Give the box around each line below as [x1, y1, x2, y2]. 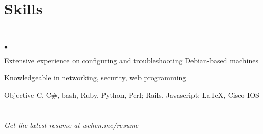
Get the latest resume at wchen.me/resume [4, 119, 139, 130]
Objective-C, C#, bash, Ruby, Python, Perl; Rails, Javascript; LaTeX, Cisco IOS [4, 89, 259, 100]
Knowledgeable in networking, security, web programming [4, 72, 186, 83]
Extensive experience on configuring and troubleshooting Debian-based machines [4, 55, 258, 65]
